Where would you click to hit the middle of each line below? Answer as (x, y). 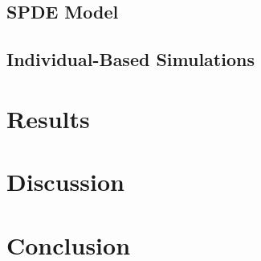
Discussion (65, 182)
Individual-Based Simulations (130, 59)
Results (48, 118)
